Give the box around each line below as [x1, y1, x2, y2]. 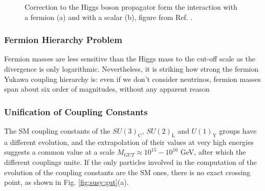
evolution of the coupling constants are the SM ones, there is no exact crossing [4, 166, 251, 177]
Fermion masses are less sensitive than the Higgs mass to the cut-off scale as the [4, 53, 256, 64]
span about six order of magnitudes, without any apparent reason [4, 83, 210, 94]
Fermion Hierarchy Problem [4, 33, 122, 46]
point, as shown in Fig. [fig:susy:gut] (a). [4, 177, 129, 187]
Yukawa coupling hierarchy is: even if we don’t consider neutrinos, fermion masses [4, 73, 261, 84]
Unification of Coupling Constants [4, 105, 148, 118]
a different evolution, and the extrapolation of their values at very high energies [4, 136, 254, 147]
